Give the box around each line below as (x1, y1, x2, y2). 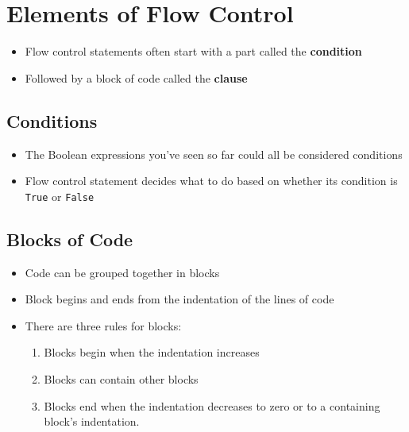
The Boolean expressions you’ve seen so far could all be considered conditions (25, 145, 403, 162)
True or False (25, 187, 95, 204)
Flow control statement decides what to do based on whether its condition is (25, 172, 398, 189)
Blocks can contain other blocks (44, 370, 199, 387)
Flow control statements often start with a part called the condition (25, 43, 362, 60)
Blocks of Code (6, 226, 133, 251)
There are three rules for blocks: (25, 317, 182, 334)
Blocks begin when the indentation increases (44, 344, 260, 361)
